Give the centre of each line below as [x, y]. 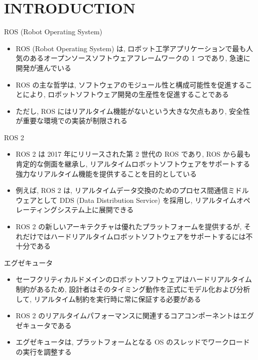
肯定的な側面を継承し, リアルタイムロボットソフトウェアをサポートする [133, 164]
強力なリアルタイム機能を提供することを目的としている [106, 173]
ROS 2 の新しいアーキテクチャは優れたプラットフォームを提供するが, [129, 226]
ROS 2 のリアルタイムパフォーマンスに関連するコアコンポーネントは [128, 315]
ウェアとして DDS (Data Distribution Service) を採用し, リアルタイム [126, 200]
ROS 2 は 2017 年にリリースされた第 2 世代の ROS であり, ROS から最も [133, 154]
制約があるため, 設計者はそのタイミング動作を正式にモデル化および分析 [133, 289]
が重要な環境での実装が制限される [71, 121]
